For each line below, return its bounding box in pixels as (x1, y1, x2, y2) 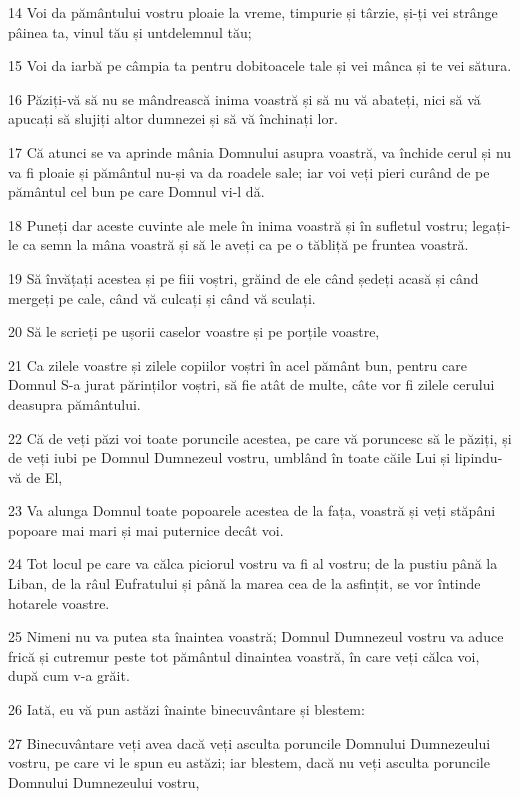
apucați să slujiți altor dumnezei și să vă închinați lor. (8, 108, 338, 129)
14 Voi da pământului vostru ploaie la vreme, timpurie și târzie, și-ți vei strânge (8, 2, 498, 22)
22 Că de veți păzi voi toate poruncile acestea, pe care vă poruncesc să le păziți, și (8, 427, 512, 448)
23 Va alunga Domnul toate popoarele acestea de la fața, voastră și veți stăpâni (8, 500, 496, 521)
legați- (472, 214, 511, 235)
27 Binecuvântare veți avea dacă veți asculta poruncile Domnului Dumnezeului (8, 732, 491, 753)
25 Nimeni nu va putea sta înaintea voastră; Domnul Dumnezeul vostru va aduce (8, 626, 504, 647)
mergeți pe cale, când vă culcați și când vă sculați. (8, 287, 316, 308)
